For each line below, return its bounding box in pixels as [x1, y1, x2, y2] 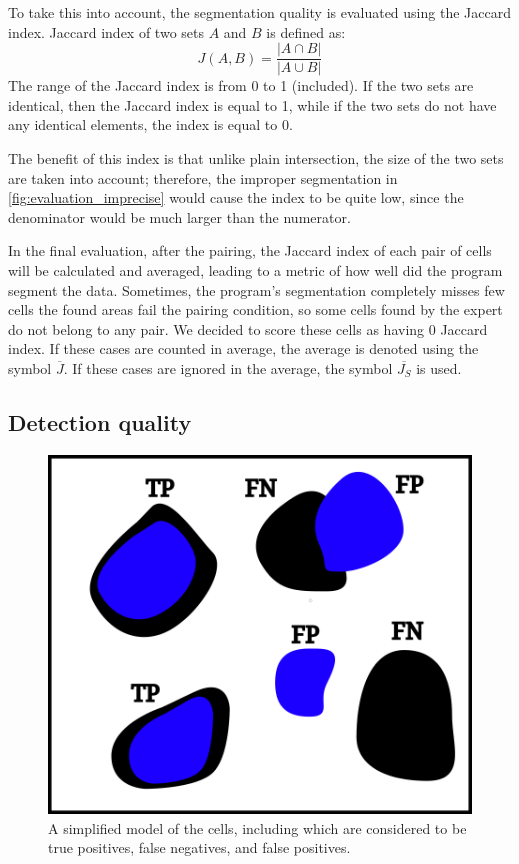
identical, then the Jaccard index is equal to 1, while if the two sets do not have [8, 94, 497, 115]
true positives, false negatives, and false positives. [48, 837, 351, 858]
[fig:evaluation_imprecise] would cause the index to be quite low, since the [8, 187, 464, 208]
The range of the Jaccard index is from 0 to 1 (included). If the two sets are [8, 75, 474, 96]
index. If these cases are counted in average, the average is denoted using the [8, 338, 479, 359]
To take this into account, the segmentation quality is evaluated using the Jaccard [8, 2, 511, 22]
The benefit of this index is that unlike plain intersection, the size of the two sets [8, 148, 504, 169]
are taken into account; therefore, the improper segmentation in [8, 167, 398, 188]
